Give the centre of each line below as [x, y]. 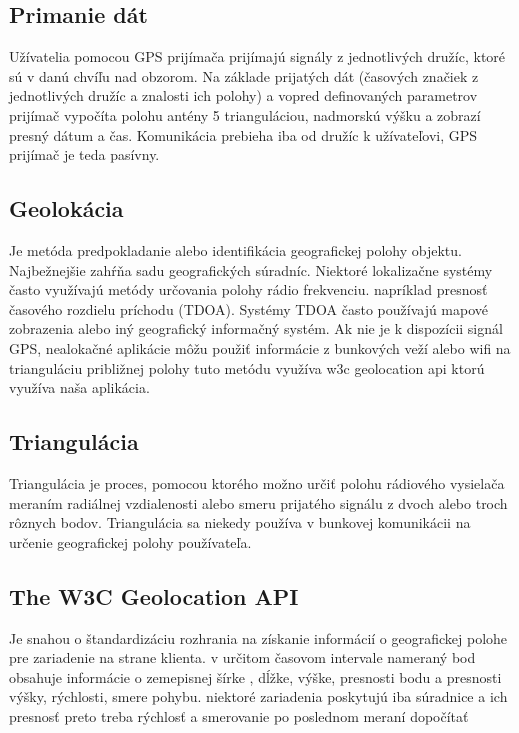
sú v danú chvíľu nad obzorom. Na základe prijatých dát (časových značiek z [244, 75]
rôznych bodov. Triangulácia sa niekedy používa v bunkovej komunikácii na [240, 522]
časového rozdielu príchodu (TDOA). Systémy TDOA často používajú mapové [249, 308]
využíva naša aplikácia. [79, 387]
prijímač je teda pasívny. [84, 154]
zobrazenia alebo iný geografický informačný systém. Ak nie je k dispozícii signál [256, 328]
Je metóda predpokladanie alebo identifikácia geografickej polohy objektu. [235, 249]
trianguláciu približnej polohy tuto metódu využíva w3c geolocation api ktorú [247, 367]
